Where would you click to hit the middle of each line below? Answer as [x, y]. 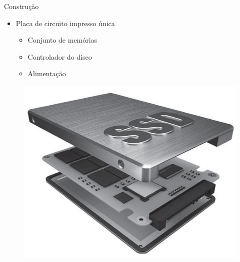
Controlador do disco [60, 56]
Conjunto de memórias [62, 40]
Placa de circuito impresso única [65, 23]
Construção [21, 6]
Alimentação [47, 73]
